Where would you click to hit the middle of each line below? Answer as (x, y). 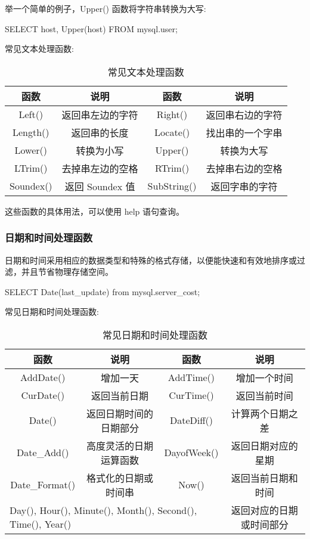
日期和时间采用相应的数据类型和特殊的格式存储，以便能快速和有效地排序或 (151, 260)
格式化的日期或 (120, 478)
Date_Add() (43, 453)
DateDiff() (191, 420)
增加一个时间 (264, 377)
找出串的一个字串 (244, 132)
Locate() (172, 132)
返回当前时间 (264, 395)
